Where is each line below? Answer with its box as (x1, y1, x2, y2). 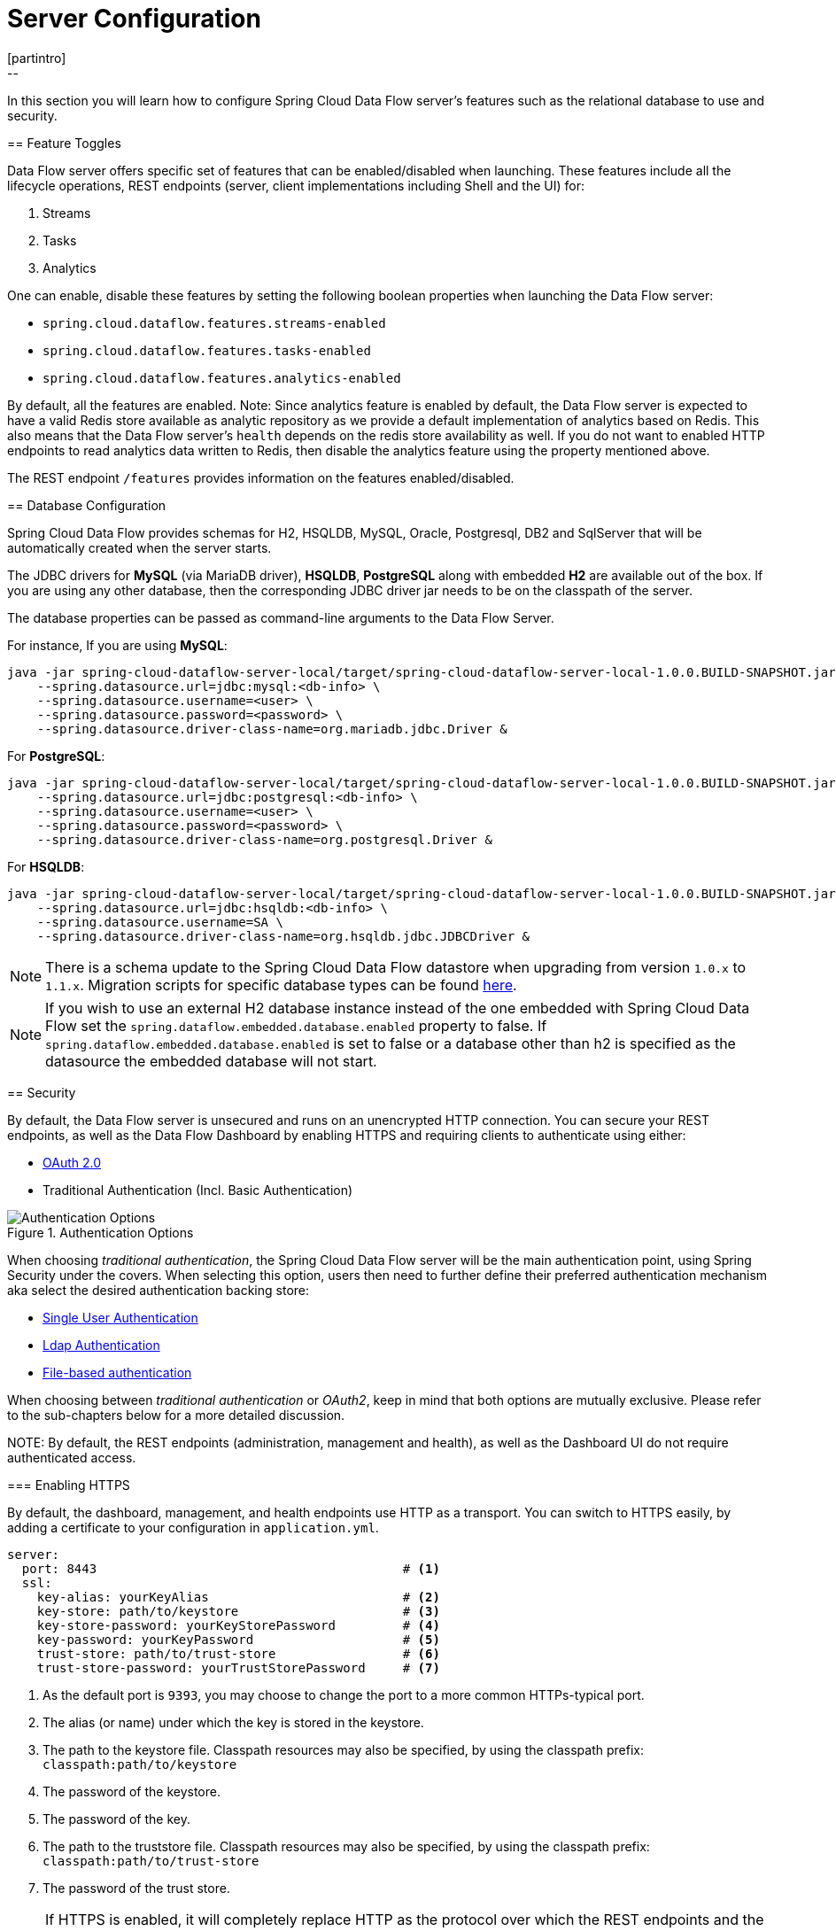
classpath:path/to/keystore (43, 1757, 237, 1772)
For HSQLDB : (7, 858, 85, 874)
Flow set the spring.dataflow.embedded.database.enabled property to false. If (45, 1016, 547, 1035)
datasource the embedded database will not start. (45, 1051, 377, 1070)
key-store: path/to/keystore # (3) (36, 1603, 440, 1618)
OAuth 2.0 (43, 1154, 102, 1170)
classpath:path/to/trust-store (43, 1853, 259, 1868)
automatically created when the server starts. (7, 539, 272, 555)
